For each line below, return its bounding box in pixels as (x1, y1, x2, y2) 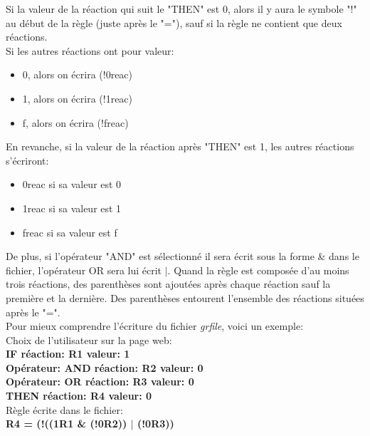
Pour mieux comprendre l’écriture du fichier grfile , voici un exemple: (6, 318, 304, 333)
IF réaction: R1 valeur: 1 (6, 346, 130, 361)
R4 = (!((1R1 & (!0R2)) (6, 416, 127, 431)
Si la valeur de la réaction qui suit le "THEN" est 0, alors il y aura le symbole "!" (6, 1, 357, 16)
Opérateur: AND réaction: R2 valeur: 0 (6, 360, 203, 375)
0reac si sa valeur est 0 (22, 177, 122, 192)
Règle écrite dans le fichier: (6, 402, 123, 417)
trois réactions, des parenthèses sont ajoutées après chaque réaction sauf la (6, 276, 331, 291)
